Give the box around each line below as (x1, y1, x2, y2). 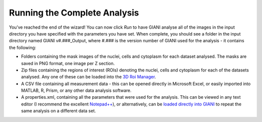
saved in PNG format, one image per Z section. (21, 60, 115, 66)
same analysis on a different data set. (21, 108, 97, 114)
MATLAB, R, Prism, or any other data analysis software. (21, 87, 132, 93)
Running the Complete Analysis (9, 7, 139, 18)
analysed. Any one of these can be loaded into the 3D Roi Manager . (21, 74, 156, 80)
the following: (9, 44, 36, 51)
